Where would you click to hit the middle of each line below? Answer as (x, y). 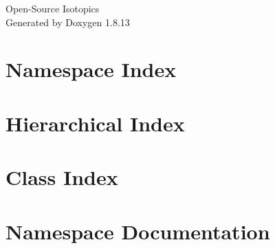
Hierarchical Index (95, 123)
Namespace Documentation (138, 231)
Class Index (62, 177)
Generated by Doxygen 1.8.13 (68, 22)
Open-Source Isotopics (53, 8)
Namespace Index (91, 69)
